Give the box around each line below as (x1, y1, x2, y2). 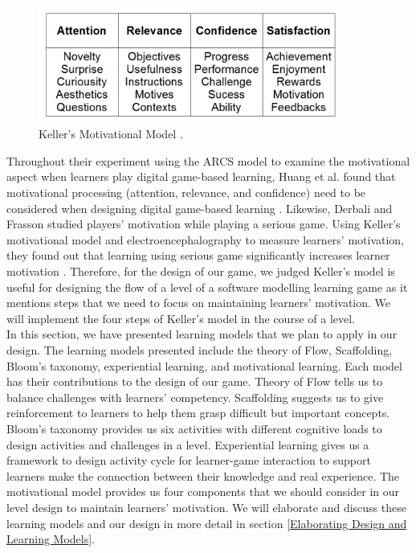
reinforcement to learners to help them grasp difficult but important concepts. (6, 404, 390, 421)
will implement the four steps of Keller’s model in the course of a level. (6, 309, 355, 326)
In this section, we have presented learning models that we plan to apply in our (6, 326, 398, 342)
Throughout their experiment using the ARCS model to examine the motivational (6, 152, 410, 169)
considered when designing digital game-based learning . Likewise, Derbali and (6, 199, 393, 216)
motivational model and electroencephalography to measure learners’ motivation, (6, 231, 405, 248)
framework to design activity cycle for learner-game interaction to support (6, 452, 371, 469)
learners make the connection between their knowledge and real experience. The (6, 467, 400, 484)
